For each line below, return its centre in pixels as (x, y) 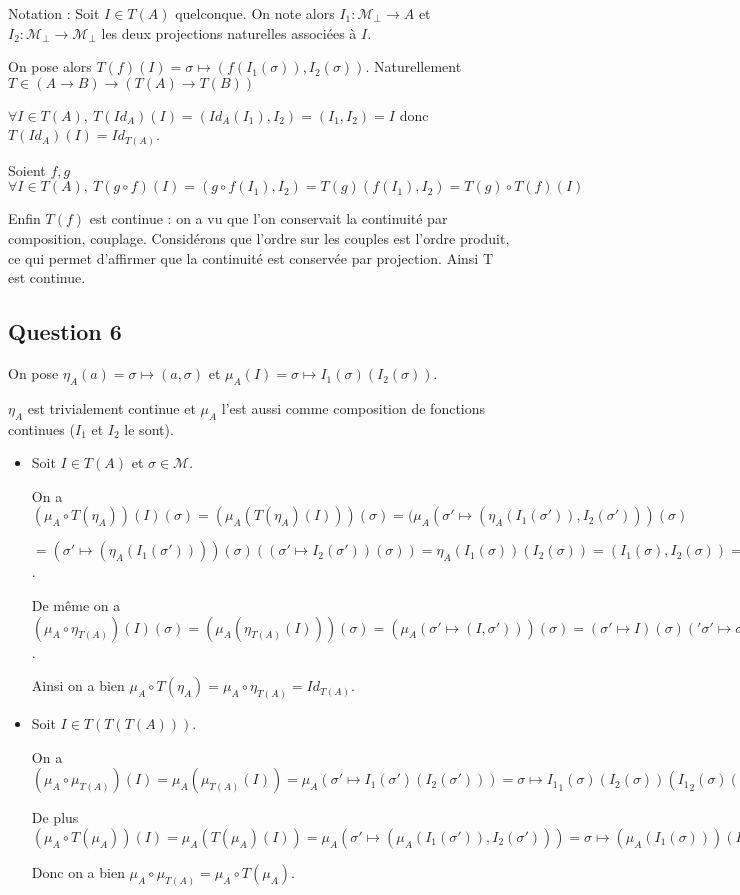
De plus (55, 817)
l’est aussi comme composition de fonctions (353, 407)
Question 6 (65, 331)
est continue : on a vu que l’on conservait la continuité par (268, 218)
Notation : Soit (54, 13)
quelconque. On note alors (255, 13)
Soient (27, 169)
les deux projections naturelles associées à (229, 32)
